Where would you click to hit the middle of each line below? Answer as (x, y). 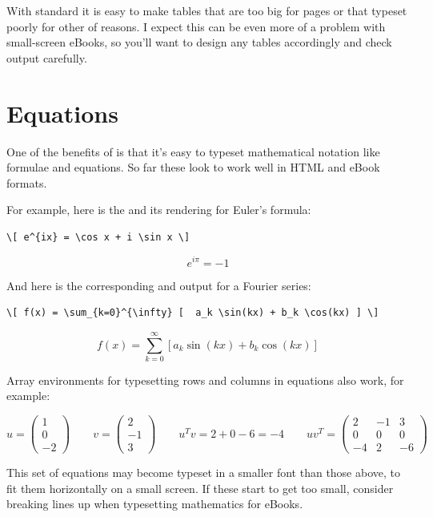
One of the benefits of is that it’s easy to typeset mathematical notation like (193, 151)
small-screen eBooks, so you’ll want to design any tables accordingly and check (199, 42)
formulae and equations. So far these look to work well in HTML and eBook (193, 167)
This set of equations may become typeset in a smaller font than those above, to (204, 473)
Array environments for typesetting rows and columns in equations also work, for (205, 380)
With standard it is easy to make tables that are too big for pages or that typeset (207, 10)
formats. (27, 182)
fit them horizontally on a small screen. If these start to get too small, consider (200, 488)
